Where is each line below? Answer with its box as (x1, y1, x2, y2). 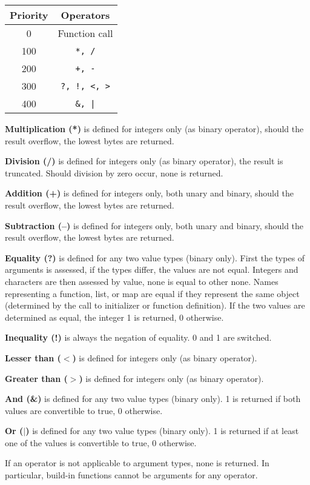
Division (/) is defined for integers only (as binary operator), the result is (5, 155, 283, 167)
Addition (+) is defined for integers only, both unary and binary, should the (5, 187, 294, 199)
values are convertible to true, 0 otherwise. (5, 404, 163, 416)
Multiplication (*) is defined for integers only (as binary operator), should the (5, 122, 304, 135)
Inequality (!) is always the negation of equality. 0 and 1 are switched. (5, 331, 272, 344)
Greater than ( (5, 372, 68, 384)
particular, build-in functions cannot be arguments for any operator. (5, 469, 258, 481)
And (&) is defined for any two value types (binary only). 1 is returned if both (5, 392, 301, 405)
